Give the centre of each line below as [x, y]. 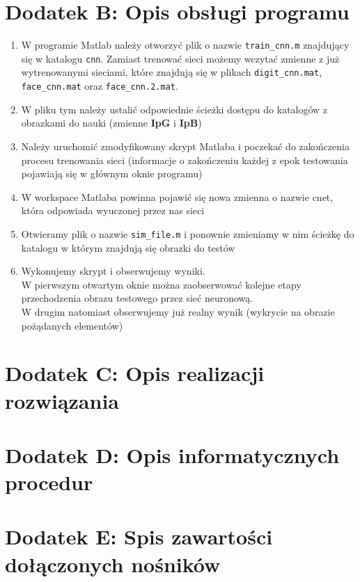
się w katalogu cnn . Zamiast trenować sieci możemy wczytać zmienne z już [180, 58]
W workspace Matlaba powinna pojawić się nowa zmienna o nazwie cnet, [177, 196]
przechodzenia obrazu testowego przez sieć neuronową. [137, 298]
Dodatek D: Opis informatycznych [172, 454]
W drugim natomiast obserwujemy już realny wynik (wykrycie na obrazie [178, 311]
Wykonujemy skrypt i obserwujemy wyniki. [113, 271]
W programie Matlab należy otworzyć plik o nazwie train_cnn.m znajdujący [185, 45]
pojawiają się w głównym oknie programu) [112, 173]
